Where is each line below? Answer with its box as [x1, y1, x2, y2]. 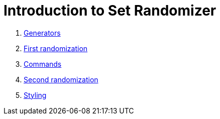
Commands [24, 59, 62, 68]
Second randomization [24, 75, 98, 84]
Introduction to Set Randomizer [4, 2, 216, 19]
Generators [24, 28, 61, 37]
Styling [24, 90, 47, 99]
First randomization [24, 44, 88, 53]
